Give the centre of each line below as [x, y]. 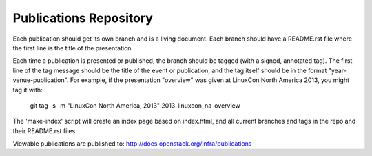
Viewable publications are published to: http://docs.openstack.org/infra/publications [132, 144]
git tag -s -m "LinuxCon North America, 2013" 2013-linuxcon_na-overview [135, 105]
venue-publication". [41, 80]
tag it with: [28, 90]
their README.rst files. [45, 130]
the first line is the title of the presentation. [73, 48]
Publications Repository [83, 18]
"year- [338, 70]
